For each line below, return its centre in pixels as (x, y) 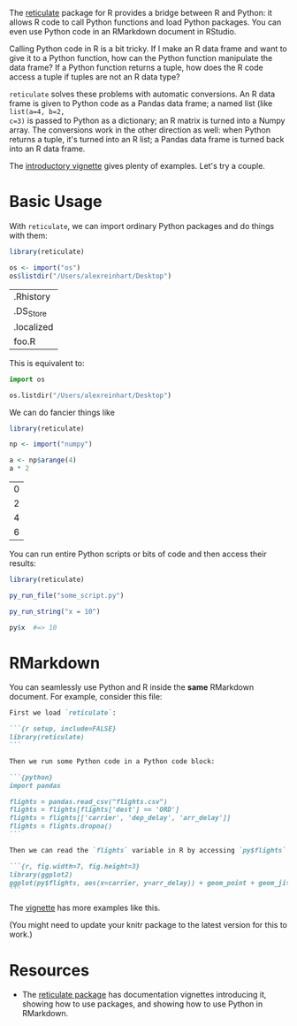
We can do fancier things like (62, 412)
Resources (49, 970)
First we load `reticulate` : (63, 713)
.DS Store (30, 311)
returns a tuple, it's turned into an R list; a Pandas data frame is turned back (147, 139)
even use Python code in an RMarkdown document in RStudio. (123, 31)
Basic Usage (56, 202)
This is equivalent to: (47, 363)
